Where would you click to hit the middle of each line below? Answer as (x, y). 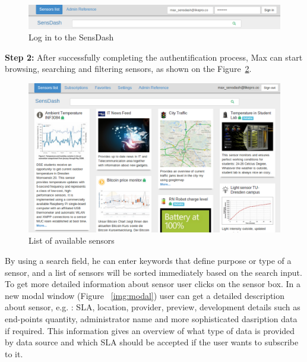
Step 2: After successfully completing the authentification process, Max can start (154, 57)
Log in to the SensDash (71, 37)
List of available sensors (72, 240)
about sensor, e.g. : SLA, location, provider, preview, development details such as (153, 307)
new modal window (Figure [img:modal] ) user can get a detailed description (145, 295)
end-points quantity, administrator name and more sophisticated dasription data (151, 319)
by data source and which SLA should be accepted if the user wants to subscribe (152, 342)
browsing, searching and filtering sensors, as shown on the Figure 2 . (128, 69)
